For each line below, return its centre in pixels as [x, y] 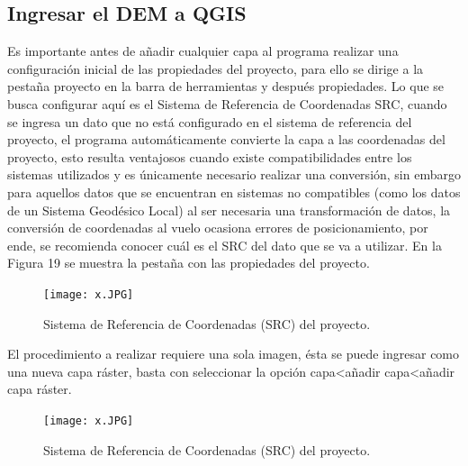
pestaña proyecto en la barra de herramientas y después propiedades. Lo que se [226, 86]
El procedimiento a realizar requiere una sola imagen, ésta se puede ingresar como [234, 354]
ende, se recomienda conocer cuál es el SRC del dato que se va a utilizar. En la [225, 245]
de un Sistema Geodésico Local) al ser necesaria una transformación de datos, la [229, 210]
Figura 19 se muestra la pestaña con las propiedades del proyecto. [189, 263]
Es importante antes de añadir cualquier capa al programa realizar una [203, 51]
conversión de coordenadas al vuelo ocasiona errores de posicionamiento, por [218, 228]
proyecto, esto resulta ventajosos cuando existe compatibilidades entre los [210, 156]
